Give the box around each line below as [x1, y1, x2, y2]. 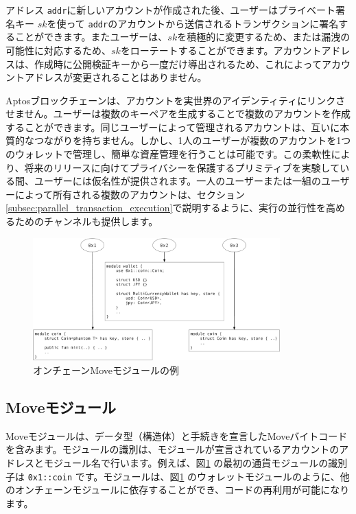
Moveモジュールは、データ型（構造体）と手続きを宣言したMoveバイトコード [5, 428, 348, 443]
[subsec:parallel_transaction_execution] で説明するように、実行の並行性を [5, 200, 326, 215]
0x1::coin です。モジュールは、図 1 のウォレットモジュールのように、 [27, 469, 340, 483]
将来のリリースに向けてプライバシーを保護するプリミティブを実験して [24, 160, 340, 174]
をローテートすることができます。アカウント [120, 43, 322, 57]
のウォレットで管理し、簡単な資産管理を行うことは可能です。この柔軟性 [5, 147, 331, 161]
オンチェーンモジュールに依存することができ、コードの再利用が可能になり [14, 482, 350, 497]
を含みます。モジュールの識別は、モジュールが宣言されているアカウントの [5, 442, 340, 456]
